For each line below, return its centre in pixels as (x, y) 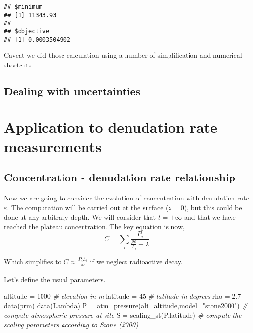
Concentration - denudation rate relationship (120, 177)
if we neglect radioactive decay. (136, 261)
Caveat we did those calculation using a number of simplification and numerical (123, 55)
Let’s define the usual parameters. (55, 279)
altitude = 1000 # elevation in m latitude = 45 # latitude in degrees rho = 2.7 (123, 296)
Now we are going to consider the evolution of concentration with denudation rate (126, 198)
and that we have (210, 217)
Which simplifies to (33, 261)
